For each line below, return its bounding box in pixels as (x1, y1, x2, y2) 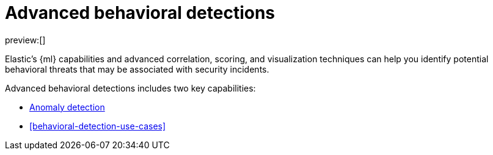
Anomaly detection (29, 101, 105, 112)
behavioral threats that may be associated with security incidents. (5, 63, 269, 74)
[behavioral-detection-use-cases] (29, 120, 166, 131)
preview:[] (5, 34, 46, 45)
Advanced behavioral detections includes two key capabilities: (5, 82, 256, 93)
